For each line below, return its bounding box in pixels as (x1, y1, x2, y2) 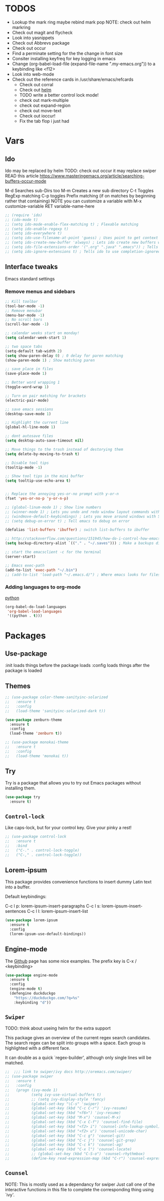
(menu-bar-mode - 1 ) (5, 313, 45, 318)
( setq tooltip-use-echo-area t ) (5, 478, 71, 483)
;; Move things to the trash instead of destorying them (5, 447, 123, 452)
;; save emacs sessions (5, 407, 54, 412)
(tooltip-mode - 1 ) (5, 465, 42, 470)
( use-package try (5, 795, 41, 800)
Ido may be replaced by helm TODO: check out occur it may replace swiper (5, 168, 157, 173)
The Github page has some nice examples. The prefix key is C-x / (5, 958, 137, 964)
